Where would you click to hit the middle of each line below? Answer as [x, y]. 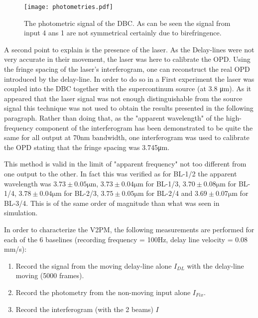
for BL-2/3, [81, 193]
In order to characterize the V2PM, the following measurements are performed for [129, 229]
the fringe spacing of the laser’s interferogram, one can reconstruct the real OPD [127, 69]
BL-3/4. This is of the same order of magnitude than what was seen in [112, 203]
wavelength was [28, 183]
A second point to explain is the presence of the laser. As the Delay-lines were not [129, 49]
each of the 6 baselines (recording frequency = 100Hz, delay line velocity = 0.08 [126, 239]
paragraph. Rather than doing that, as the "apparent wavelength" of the [114, 118]
